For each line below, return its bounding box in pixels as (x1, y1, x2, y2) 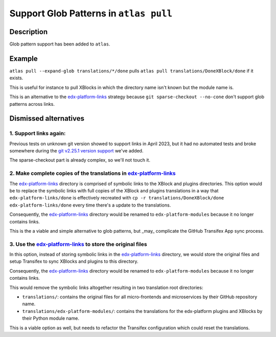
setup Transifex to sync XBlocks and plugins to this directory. (9, 258, 139, 264)
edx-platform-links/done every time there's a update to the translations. (9, 202, 171, 208)
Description (9, 27, 48, 36)
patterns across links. (9, 101, 55, 107)
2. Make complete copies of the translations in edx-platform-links (9, 170, 176, 177)
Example (9, 54, 38, 63)
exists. (9, 75, 24, 81)
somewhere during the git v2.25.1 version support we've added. (9, 148, 144, 154)
